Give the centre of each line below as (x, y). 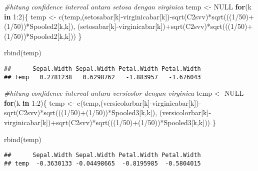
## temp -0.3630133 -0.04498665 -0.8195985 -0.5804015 (102, 163)
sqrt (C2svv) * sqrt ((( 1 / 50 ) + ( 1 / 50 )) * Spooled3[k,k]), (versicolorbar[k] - (108, 112)
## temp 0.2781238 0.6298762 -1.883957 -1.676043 (102, 77)
